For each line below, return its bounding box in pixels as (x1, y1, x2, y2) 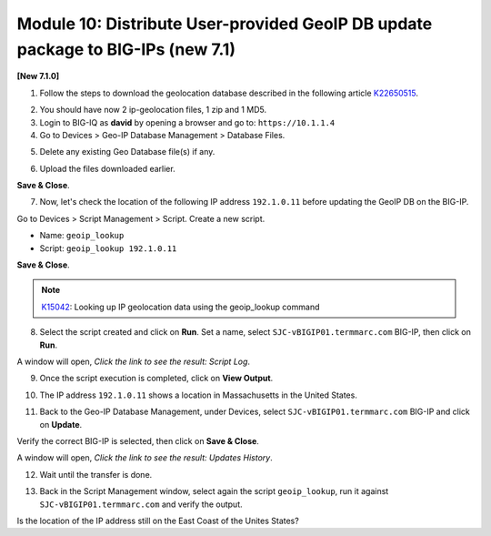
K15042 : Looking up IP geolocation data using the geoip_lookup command (41, 301, 320, 312)
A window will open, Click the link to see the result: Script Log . (16, 356, 250, 367)
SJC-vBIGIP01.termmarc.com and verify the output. (39, 499, 243, 510)
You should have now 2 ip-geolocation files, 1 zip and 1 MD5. (39, 105, 267, 116)
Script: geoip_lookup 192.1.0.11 (39, 242, 177, 254)
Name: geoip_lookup (39, 230, 125, 241)
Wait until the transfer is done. (39, 469, 153, 480)
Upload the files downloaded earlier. (39, 163, 176, 174)
